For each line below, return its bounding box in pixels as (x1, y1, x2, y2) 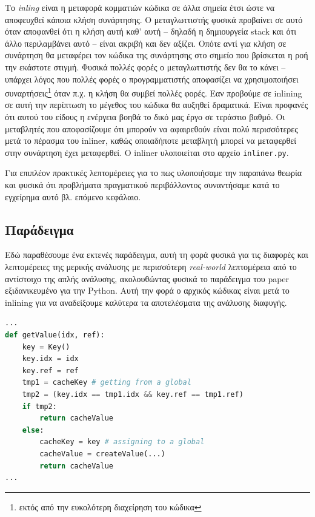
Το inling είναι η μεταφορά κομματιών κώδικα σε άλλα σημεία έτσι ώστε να (5, 1, 275, 13)
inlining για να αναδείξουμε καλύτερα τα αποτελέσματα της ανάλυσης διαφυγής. (5, 296, 287, 308)
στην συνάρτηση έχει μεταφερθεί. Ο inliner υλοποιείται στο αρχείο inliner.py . (5, 146, 289, 158)
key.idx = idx (22, 354, 79, 363)
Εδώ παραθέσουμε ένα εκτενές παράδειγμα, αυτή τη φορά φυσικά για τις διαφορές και (5, 248, 308, 261)
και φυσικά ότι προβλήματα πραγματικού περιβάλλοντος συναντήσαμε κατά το (5, 178, 280, 191)
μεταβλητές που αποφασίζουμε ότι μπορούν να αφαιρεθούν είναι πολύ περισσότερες (5, 122, 298, 135)
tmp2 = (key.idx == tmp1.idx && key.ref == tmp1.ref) (22, 390, 244, 399)
